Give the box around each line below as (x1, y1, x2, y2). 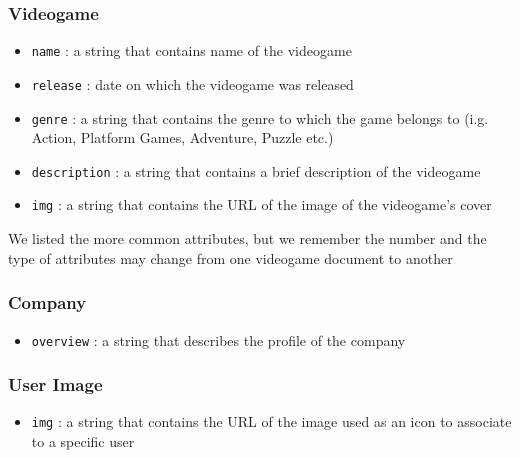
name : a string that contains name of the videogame (31, 40, 352, 61)
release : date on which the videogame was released (31, 73, 354, 94)
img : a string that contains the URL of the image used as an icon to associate (31, 411, 512, 432)
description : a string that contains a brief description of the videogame (31, 160, 481, 181)
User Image (8, 372, 103, 397)
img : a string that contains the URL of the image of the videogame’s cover (31, 194, 492, 215)
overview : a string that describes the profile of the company (31, 329, 406, 350)
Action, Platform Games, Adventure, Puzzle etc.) (31, 127, 334, 148)
